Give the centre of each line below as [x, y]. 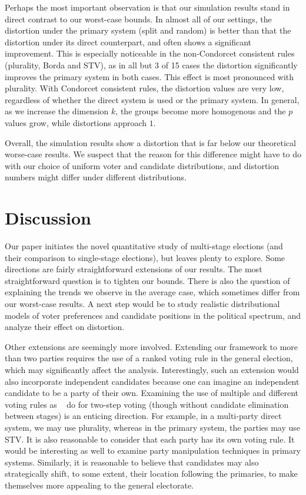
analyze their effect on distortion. [65, 327]
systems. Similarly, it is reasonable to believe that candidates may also [132, 462]
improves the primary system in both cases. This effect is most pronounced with [149, 76]
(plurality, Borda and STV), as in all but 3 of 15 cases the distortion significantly [151, 65]
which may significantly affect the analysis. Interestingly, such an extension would [152, 369]
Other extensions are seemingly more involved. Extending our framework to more [152, 346]
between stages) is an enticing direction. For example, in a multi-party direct [143, 416]
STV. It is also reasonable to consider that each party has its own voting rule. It [150, 439]
